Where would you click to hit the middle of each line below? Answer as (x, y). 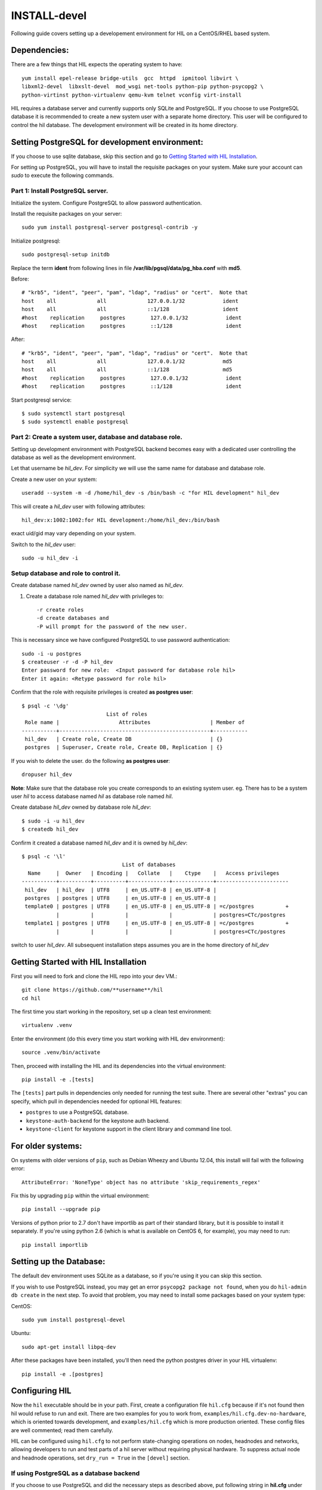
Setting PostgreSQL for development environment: (107, 142)
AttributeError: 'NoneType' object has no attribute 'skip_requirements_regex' (141, 1182)
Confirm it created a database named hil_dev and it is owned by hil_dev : (99, 843)
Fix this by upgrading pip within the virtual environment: (80, 1196)
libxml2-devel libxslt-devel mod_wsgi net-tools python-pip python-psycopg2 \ (143, 87)
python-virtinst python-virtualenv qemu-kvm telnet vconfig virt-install (132, 95)
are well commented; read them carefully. (62, 1430)
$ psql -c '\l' (44, 856)
